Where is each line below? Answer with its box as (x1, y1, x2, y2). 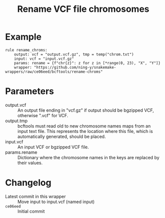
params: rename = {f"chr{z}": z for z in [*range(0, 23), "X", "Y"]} (14, 60, 161, 65)
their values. (17, 160, 43, 166)
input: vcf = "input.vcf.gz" (14, 56, 74, 61)
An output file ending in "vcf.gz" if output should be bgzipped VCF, (17, 107, 154, 113)
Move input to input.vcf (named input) (17, 199, 95, 205)
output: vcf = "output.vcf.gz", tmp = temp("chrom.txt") (14, 52, 134, 57)
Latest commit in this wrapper (5, 193, 66, 199)
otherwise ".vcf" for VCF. (17, 112, 68, 118)
